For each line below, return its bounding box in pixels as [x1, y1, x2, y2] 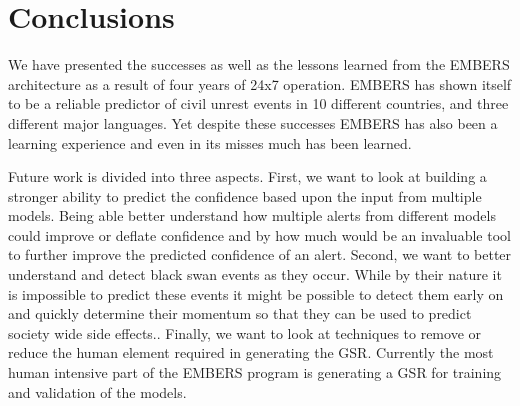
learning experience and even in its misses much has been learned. [8, 132, 412, 153]
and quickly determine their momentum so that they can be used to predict [8, 303, 472, 324]
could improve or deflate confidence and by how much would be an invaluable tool [8, 224, 511, 245]
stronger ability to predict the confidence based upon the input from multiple [8, 185, 482, 206]
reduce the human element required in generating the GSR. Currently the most [8, 342, 494, 363]
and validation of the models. [8, 381, 187, 402]
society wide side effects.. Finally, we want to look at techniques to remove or [8, 322, 482, 343]
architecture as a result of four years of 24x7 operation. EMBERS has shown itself [8, 73, 512, 94]
